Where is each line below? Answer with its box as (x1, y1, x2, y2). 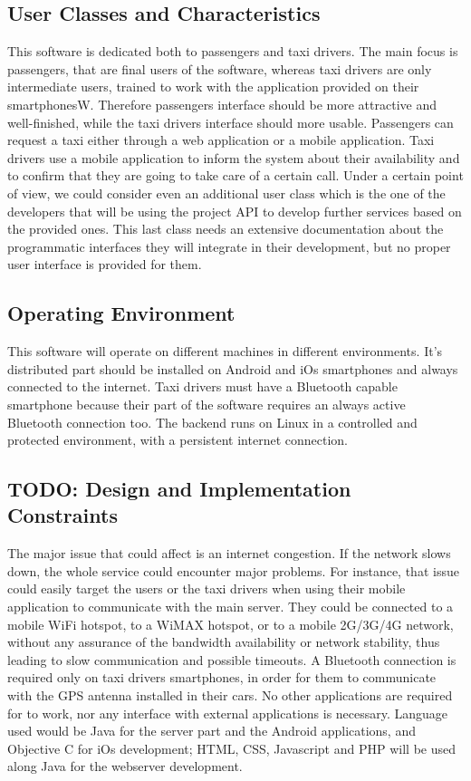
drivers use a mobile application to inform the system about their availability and (7, 148, 460, 167)
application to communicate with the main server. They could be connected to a (7, 597, 454, 616)
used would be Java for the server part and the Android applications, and (7, 721, 416, 740)
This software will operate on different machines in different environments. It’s (7, 342, 443, 361)
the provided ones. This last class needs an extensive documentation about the (7, 219, 444, 238)
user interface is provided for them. (7, 255, 202, 274)
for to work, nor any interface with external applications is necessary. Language (7, 703, 448, 722)
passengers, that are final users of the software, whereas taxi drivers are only (7, 59, 432, 78)
